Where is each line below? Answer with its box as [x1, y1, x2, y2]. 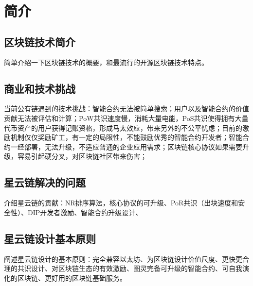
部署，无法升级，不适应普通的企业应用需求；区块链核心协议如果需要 [24, 141, 242, 151]
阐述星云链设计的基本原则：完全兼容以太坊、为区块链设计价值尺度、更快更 [4, 253, 242, 264]
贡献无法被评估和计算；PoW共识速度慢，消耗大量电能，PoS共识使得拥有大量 [4, 113, 249, 123]
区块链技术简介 [4, 34, 75, 49]
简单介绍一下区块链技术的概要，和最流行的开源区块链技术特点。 [4, 57, 208, 67]
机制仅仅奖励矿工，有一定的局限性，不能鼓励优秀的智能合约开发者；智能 [10, 132, 242, 142]
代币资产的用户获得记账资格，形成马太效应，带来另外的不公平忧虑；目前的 [4, 122, 242, 133]
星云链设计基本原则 [4, 231, 96, 246]
